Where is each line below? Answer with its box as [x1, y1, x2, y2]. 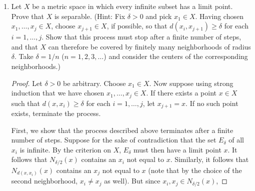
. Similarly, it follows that [170, 154, 249, 164]
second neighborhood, [11, 175, 78, 186]
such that [11, 97, 40, 108]
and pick [145, 10, 172, 21]
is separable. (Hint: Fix [54, 10, 125, 21]
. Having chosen [195, 10, 243, 21]
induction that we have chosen [11, 87, 104, 98]
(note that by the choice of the [148, 164, 242, 175]
